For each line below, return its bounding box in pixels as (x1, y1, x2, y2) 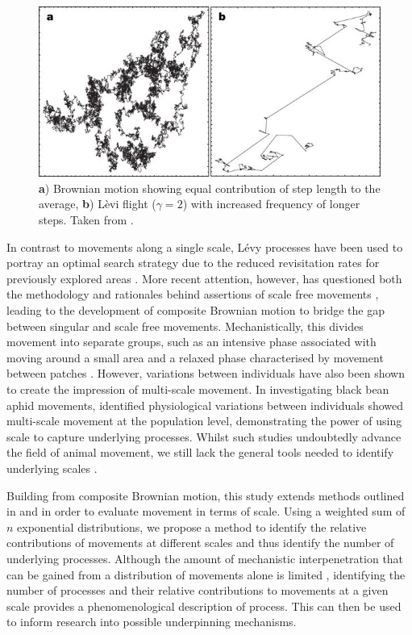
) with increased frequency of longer (182, 195, 360, 212)
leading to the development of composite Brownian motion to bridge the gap (6, 302, 385, 319)
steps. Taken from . (39, 211, 134, 228)
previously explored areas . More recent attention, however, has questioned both (6, 269, 402, 286)
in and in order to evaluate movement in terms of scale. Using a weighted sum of (6, 503, 406, 520)
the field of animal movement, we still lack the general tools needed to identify (6, 444, 394, 461)
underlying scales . (6, 459, 98, 476)
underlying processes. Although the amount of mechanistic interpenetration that (6, 549, 404, 566)
